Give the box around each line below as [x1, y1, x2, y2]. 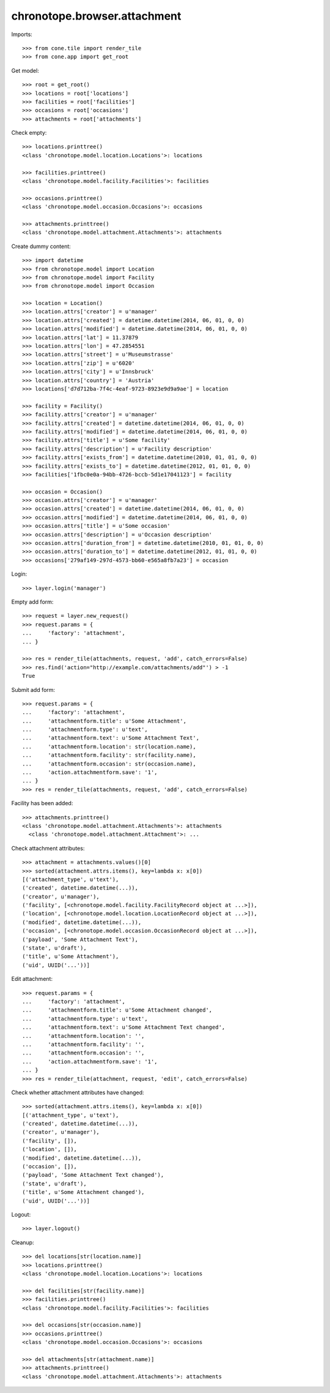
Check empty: [11, 129, 47, 137]
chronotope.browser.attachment [11, 9, 182, 23]
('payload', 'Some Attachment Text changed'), [22, 1171, 164, 1179]
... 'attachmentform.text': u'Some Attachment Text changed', [22, 1024, 226, 1031]
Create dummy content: [11, 242, 71, 250]
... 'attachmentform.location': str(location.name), [22, 743, 197, 750]
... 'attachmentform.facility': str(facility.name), [22, 752, 197, 759]
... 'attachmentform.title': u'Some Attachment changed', [22, 1007, 213, 1013]
